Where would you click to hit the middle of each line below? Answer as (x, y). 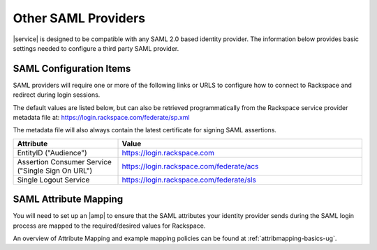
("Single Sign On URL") (55, 171)
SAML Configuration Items (72, 69)
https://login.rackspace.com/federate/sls (189, 180)
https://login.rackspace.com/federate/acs (190, 166)
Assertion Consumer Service (64, 162)
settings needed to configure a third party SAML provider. (96, 48)
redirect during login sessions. (57, 95)
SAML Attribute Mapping (68, 200)
